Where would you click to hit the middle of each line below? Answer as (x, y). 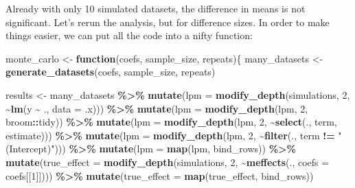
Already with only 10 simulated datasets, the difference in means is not (156, 8)
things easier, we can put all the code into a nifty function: (129, 35)
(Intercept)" (30, 149)
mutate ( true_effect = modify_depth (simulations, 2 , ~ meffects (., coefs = (168, 162)
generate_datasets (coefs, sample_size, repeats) (111, 72)
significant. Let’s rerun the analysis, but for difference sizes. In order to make (168, 22)
